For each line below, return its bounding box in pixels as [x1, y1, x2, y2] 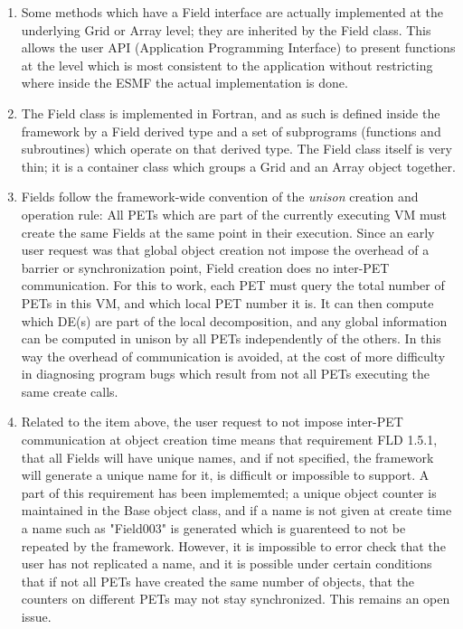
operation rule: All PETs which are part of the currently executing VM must [21, 204, 447, 223]
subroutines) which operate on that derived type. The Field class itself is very [21, 139, 452, 158]
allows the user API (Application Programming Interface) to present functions [21, 38, 456, 57]
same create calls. [21, 381, 118, 400]
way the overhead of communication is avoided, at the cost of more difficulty [21, 346, 446, 365]
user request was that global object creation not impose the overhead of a [21, 240, 430, 259]
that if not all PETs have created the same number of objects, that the [21, 571, 415, 590]
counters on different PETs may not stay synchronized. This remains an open [21, 589, 450, 608]
